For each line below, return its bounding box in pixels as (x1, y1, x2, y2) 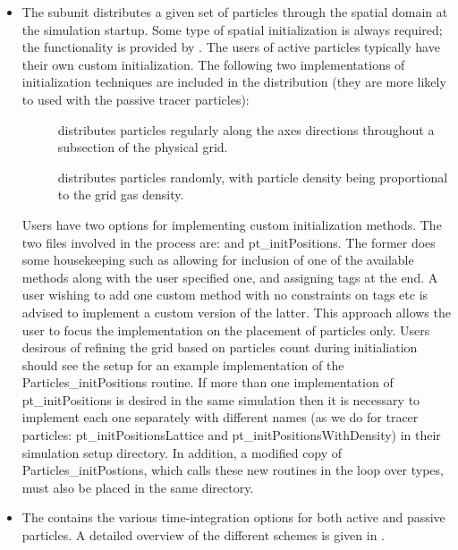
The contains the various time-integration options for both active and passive (21, 508, 445, 527)
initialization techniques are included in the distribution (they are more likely (21, 72, 446, 91)
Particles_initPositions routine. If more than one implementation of (21, 373, 394, 392)
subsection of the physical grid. (57, 138, 228, 157)
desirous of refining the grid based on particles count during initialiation (21, 338, 418, 357)
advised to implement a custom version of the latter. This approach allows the (21, 302, 451, 321)
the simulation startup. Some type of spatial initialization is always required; (21, 20, 443, 38)
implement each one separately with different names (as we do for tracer (21, 408, 419, 427)
